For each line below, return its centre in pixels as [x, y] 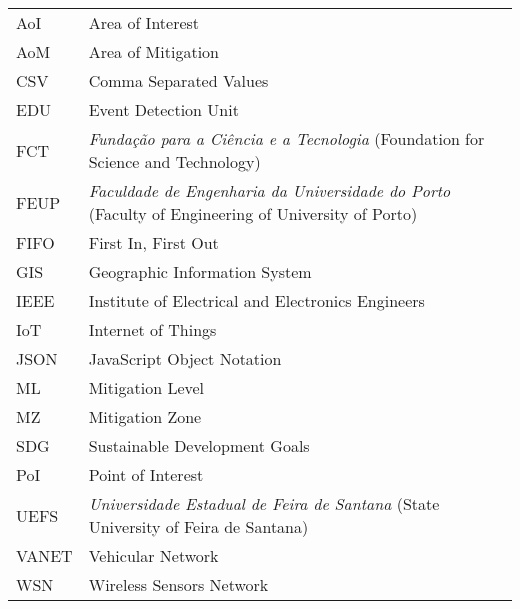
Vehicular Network [153, 555]
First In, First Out [153, 242]
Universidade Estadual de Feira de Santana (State [264, 503]
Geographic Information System [200, 271]
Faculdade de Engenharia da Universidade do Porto [269, 190]
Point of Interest [146, 474]
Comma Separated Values [178, 80]
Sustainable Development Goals [199, 445]
